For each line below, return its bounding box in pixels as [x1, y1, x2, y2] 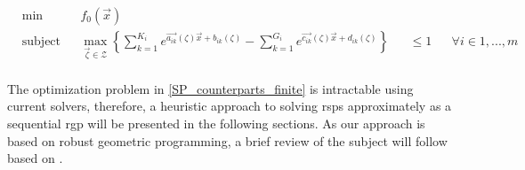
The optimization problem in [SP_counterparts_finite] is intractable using [7, 79, 414, 97]
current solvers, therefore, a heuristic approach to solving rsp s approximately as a [7, 97, 452, 115]
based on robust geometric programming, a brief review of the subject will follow [7, 131, 448, 150]
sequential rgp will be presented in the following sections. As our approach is [7, 114, 425, 133]
